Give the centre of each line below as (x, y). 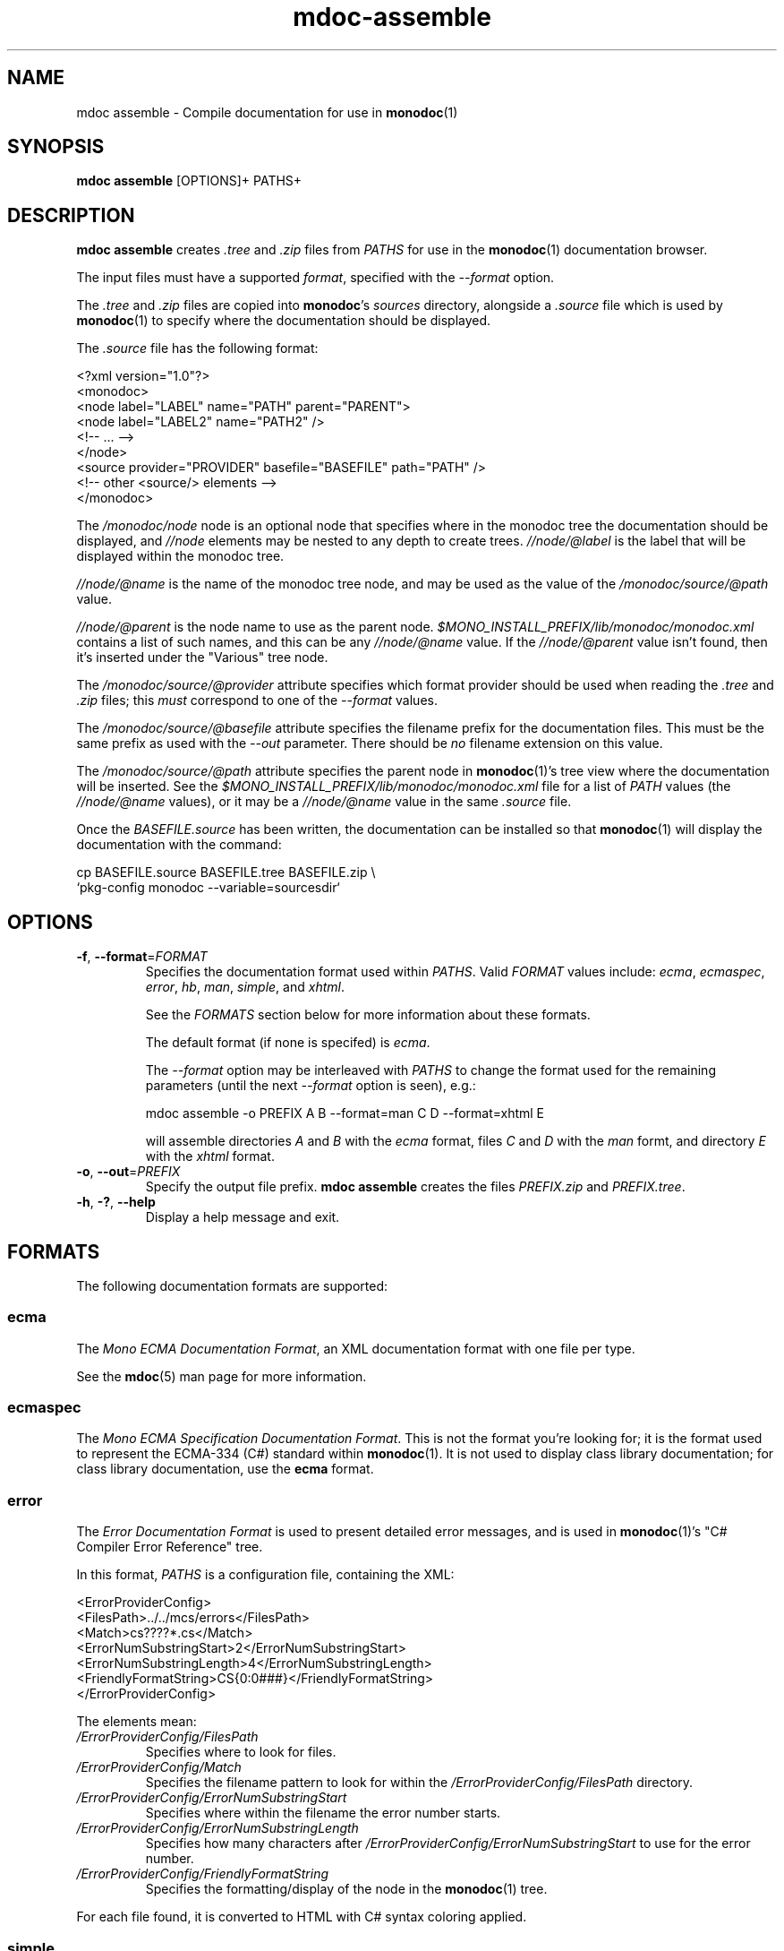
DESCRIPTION (71, 215)
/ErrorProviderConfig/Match (159, 1767)
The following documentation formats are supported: (232, 1285)
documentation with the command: (179, 845)
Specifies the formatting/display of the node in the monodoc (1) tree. (346, 1889)
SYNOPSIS (56, 147)
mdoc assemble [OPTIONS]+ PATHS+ (189, 181)
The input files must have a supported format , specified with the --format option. (315, 278)
